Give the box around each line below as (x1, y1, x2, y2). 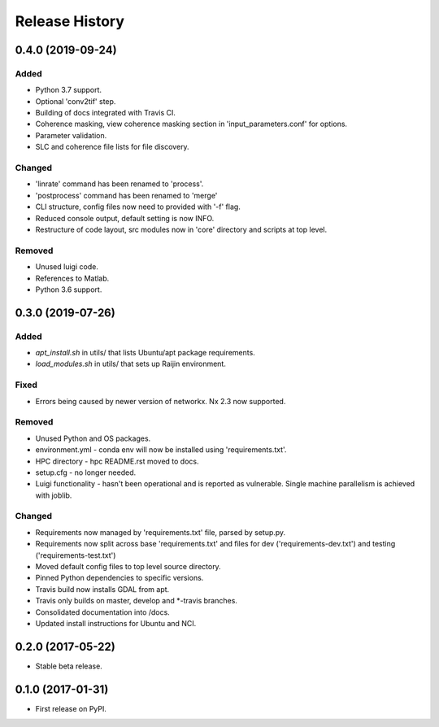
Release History (15, 12, 125, 30)
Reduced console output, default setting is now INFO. (35, 213, 215, 223)
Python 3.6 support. (35, 285, 102, 294)
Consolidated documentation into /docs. (35, 607, 170, 617)
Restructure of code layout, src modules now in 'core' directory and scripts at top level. (35, 224, 328, 234)
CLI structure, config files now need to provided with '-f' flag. (35, 202, 241, 211)
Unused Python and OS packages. (35, 433, 151, 443)
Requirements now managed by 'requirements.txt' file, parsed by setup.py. (35, 527, 286, 537)
